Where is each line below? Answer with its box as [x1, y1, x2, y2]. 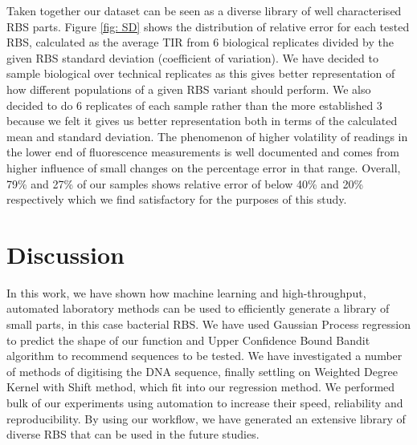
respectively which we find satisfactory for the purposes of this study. [6, 191, 347, 208]
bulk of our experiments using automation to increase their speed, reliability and [6, 394, 403, 411]
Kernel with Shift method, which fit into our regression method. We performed [6, 378, 395, 395]
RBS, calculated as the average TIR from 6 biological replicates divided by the [6, 34, 394, 51]
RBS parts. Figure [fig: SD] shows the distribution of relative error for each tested [6, 18, 410, 34]
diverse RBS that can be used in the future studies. [6, 426, 260, 443]
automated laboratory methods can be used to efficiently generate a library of [6, 300, 390, 317]
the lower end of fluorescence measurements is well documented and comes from [6, 144, 399, 160]
